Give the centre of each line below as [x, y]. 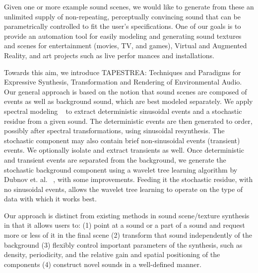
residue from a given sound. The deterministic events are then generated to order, [128, 121]
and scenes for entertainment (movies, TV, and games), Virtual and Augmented [126, 45]
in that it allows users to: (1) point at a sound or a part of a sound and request [125, 225]
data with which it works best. [50, 199]
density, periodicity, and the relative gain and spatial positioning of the [112, 254]
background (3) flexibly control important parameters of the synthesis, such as [123, 244]
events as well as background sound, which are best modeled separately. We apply [129, 101]
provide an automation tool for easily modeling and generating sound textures [123, 36]
